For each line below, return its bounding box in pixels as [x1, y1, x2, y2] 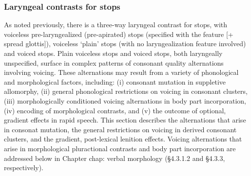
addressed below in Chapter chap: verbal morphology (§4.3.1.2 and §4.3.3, [4, 153, 225, 163]
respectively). [4, 162, 44, 173]
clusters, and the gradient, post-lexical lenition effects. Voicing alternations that [4, 134, 242, 144]
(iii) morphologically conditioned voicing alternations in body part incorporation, [4, 95, 246, 106]
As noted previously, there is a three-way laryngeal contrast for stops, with [4, 19, 228, 30]
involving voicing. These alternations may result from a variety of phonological [4, 67, 239, 77]
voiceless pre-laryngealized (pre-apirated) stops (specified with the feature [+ [4, 29, 233, 39]
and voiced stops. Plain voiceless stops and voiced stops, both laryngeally [4, 48, 223, 58]
